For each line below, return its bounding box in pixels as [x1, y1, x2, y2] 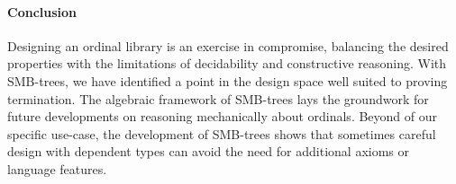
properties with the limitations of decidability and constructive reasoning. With [7, 54, 447, 73]
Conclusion [7, 2, 78, 21]
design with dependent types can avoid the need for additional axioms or [7, 142, 409, 161]
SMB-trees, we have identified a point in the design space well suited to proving [7, 71, 448, 90]
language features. [7, 159, 107, 178]
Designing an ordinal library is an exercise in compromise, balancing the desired [7, 36, 449, 55]
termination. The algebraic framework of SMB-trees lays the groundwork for [7, 89, 429, 108]
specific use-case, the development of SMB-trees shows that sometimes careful [7, 124, 436, 143]
